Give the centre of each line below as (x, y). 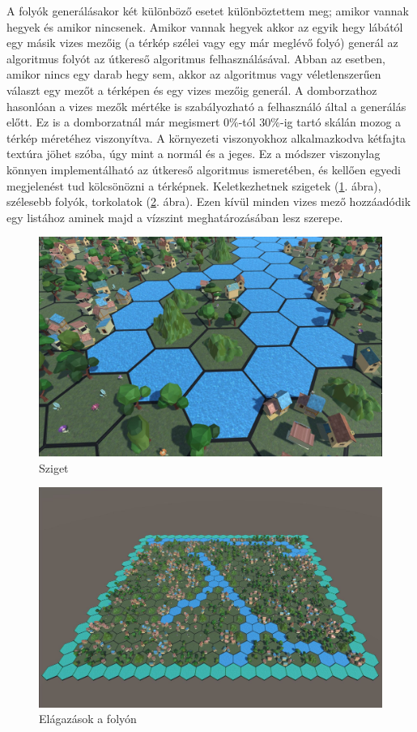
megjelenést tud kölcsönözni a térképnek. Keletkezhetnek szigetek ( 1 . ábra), (194, 185)
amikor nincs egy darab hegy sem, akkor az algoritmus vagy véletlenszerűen (194, 74)
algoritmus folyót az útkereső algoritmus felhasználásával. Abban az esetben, (196, 58)
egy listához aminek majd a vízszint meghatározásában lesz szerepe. (175, 217)
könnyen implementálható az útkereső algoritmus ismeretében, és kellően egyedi (204, 169)
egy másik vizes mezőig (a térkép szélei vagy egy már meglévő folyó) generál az (202, 43)
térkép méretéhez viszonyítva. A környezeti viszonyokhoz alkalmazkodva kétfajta (206, 137)
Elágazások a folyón (88, 719)
